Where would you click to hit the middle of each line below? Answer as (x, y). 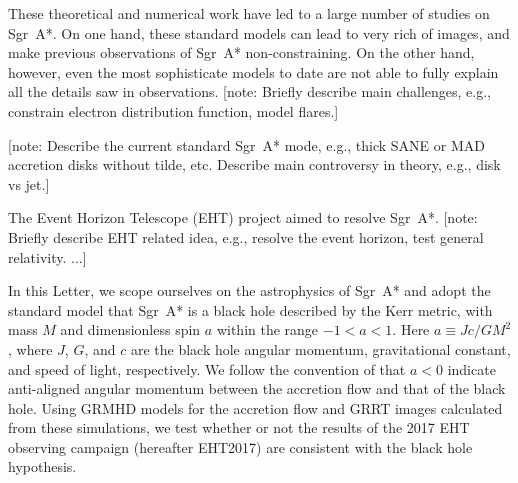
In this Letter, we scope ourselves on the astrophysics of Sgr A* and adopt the (249, 290)
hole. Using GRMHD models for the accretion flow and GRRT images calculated (255, 407)
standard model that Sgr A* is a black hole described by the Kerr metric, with (250, 309)
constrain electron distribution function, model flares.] (173, 110)
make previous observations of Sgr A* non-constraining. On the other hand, (241, 52)
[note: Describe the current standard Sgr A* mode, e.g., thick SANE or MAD (246, 144)
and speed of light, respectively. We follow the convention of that (207, 368)
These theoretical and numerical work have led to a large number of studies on (249, 13)
